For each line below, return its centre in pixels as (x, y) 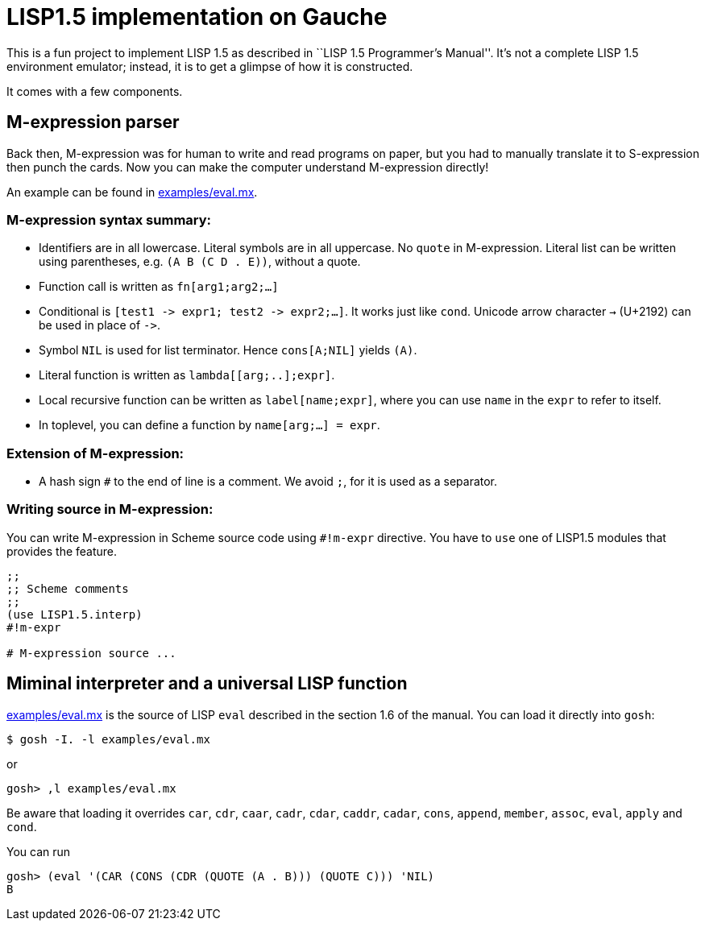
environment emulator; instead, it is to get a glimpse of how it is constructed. (210, 66)
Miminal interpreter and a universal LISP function (207, 684)
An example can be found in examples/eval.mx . (132, 192)
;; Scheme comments (68, 588)
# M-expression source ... (91, 653)
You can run (39, 851)
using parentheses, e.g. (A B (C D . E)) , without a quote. (200, 262)
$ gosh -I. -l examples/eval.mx (108, 739)
